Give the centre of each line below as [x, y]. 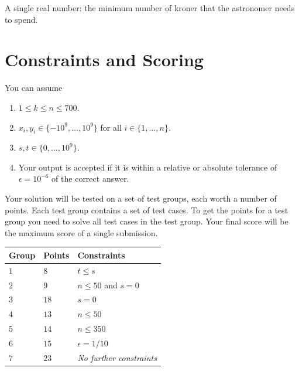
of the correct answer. [90, 178]
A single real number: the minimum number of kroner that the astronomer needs [150, 8]
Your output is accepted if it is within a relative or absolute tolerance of [148, 167]
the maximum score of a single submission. [81, 232]
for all [111, 127]
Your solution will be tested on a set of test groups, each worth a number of [141, 198]
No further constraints [117, 357]
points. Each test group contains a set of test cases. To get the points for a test [147, 210]
